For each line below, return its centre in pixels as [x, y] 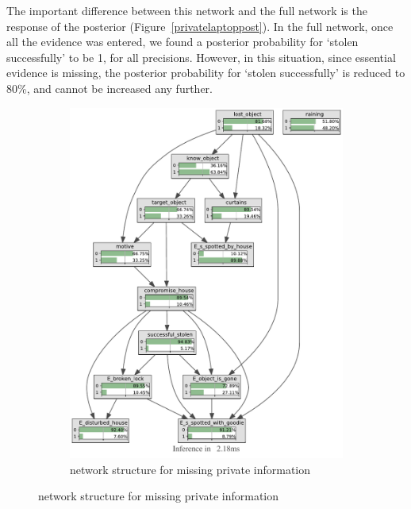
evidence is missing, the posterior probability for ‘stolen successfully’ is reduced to [206, 73]
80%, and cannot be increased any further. [109, 88]
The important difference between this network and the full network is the [187, 10]
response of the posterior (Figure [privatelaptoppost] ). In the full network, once [200, 26]
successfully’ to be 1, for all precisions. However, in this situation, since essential [201, 57]
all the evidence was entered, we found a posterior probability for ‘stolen [182, 42]
